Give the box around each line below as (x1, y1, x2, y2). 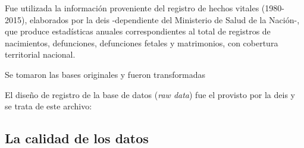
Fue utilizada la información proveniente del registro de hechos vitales (5, 2, 259, 14)
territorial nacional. (5, 48, 76, 61)
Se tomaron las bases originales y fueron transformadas (5, 68, 206, 80)
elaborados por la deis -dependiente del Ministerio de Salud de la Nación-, (29, 13, 300, 26)
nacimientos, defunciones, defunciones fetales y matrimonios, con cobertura (5, 36, 278, 49)
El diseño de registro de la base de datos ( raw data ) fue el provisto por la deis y (5, 88, 295, 100)
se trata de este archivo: (5, 100, 92, 112)
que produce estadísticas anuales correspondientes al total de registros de (5, 25, 271, 37)
